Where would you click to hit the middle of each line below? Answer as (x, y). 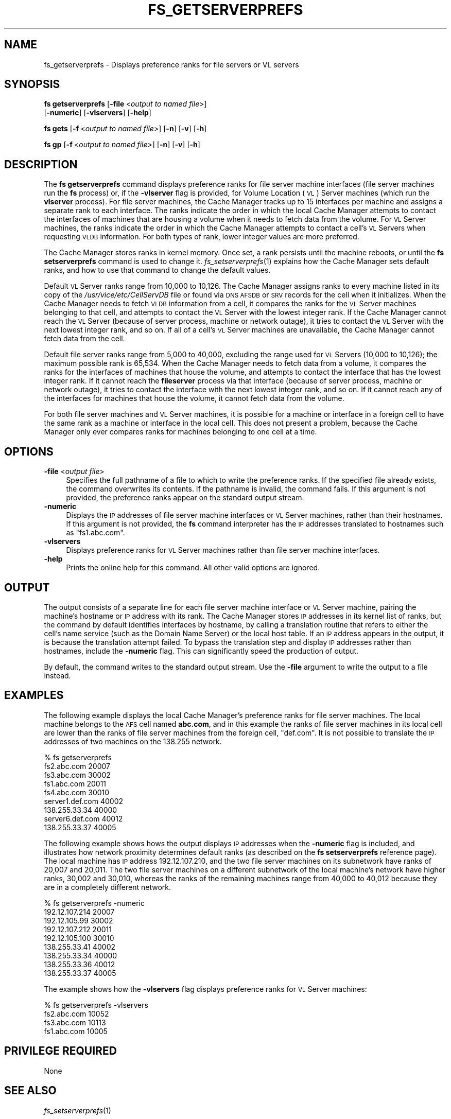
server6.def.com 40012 (83, 818)
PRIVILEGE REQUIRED (60, 1051)
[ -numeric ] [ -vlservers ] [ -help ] (98, 113)
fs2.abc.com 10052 (76, 1013)
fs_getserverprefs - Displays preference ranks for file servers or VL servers (171, 64)
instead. (57, 675)
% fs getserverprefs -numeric (94, 903)
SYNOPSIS (32, 84)
